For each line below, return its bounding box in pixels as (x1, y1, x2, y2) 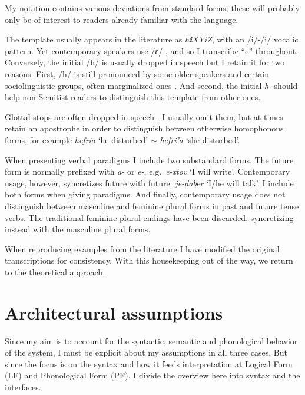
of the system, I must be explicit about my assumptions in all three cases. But (5, 346, 287, 358)
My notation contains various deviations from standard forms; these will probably (5, 2, 300, 14)
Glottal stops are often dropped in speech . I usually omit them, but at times (5, 110, 283, 123)
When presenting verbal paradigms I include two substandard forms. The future (5, 153, 294, 166)
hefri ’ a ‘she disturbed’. (160, 133, 240, 146)
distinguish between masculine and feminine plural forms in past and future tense (5, 199, 299, 212)
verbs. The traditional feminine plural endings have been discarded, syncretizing (5, 211, 294, 223)
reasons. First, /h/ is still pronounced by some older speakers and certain (5, 67, 270, 80)
